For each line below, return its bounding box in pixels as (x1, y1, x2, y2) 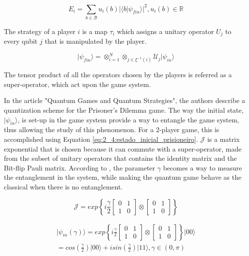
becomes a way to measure (163, 162, 242, 172)
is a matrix (207, 134, 240, 144)
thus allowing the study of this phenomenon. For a (4, 124, 154, 135)
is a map (82, 26, 108, 36)
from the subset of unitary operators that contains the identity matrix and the (4, 153, 237, 163)
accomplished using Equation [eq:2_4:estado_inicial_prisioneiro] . (4, 134, 198, 144)
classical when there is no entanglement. (4, 181, 123, 191)
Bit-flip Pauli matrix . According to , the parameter (4, 162, 156, 172)
